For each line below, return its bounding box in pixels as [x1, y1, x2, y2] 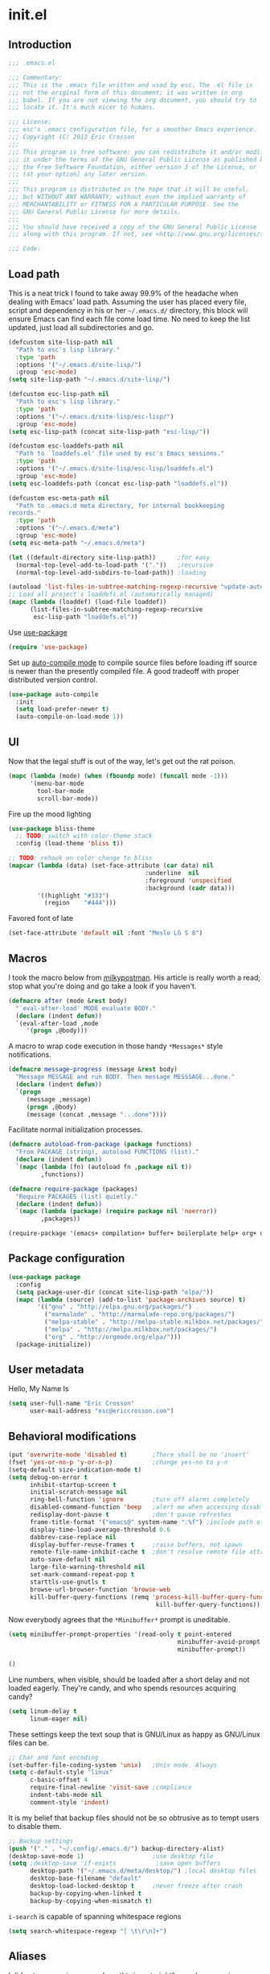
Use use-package [8, 627, 68, 637]
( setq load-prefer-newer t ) [15, 705, 110, 713]
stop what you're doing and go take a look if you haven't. [8, 981, 197, 991]
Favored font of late [8, 914, 74, 923]
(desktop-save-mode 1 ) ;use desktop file [8, 1852, 215, 1860]
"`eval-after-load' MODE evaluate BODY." [15, 1004, 157, 1012]
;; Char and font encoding [8, 1753, 99, 1761]
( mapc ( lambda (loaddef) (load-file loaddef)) [8, 598, 167, 606]
